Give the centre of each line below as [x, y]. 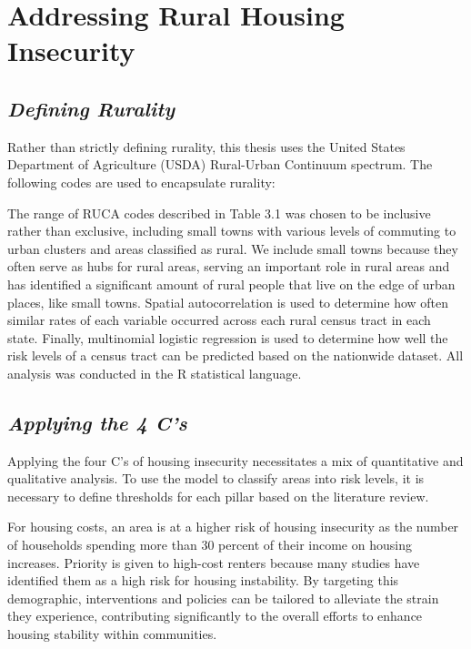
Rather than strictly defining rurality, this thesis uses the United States [206, 146]
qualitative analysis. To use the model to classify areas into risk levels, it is [216, 478]
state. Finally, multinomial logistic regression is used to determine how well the [228, 337]
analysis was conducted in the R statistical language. [155, 373]
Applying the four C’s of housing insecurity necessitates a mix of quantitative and [235, 460]
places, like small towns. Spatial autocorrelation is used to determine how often [228, 302]
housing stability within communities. [112, 634]
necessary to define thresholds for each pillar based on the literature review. [218, 496]
